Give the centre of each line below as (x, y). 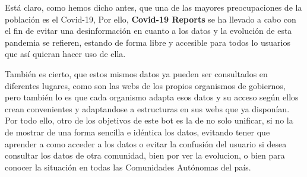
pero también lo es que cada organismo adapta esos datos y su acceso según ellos (152, 97)
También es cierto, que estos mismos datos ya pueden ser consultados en (136, 73)
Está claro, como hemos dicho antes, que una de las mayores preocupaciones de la (153, 7)
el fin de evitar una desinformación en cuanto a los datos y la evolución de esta (148, 31)
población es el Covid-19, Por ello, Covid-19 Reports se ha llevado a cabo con (151, 19)
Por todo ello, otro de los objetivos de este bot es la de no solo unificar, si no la (149, 120)
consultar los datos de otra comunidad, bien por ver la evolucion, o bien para (145, 155)
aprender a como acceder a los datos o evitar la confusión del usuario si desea (146, 143)
